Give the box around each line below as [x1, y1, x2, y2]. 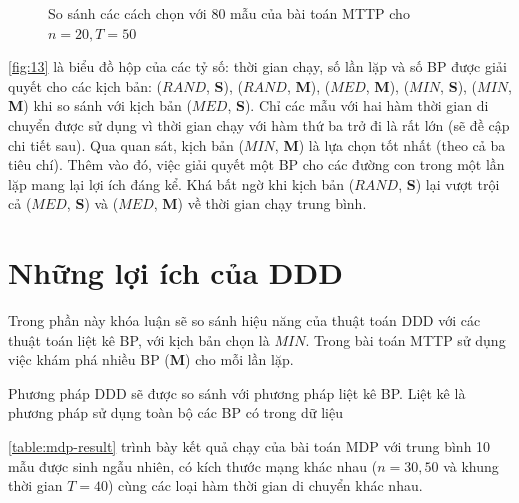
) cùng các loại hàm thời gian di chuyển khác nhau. [107, 475, 423, 496]
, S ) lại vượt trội [398, 173, 500, 194]
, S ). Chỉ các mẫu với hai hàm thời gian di [227, 95, 489, 116]
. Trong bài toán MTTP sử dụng [305, 329, 506, 350]
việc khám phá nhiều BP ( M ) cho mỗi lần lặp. [8, 349, 294, 370]
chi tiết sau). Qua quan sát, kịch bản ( [8, 134, 244, 155]
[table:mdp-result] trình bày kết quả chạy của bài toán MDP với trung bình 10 [8, 436, 491, 457]
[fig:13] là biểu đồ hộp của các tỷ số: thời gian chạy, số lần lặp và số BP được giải [8, 56, 507, 77]
